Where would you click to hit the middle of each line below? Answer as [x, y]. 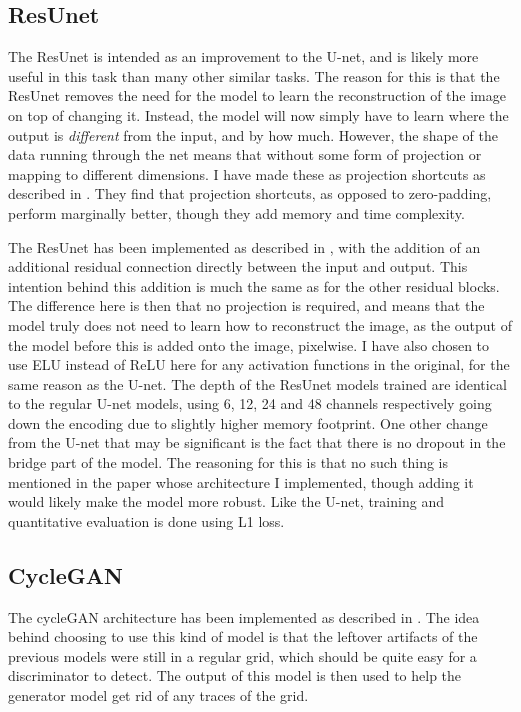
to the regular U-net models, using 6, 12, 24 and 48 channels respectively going [250, 403]
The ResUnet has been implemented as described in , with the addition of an [244, 246]
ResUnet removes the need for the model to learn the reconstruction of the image [257, 95]
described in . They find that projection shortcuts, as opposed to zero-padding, [250, 193]
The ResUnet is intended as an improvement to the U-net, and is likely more [243, 56]
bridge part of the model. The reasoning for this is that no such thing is [228, 462]
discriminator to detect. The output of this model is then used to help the [235, 675]
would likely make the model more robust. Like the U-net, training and [226, 501]
